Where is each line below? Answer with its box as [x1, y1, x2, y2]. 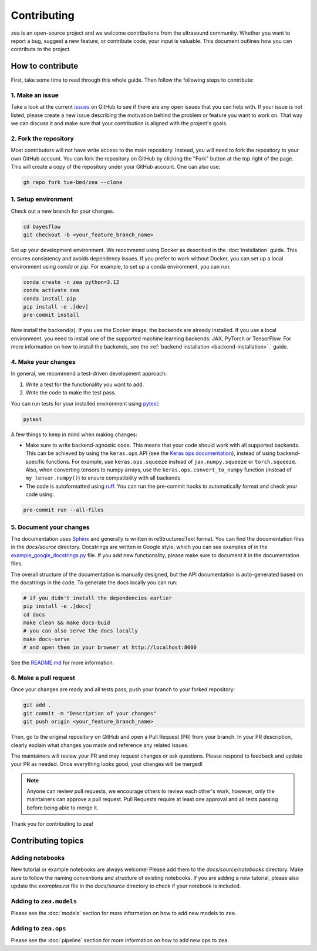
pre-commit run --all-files [23, 507, 104, 514]
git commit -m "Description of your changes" [23, 710, 157, 716]
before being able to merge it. [26, 804, 99, 811]
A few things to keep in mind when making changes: [11, 431, 137, 438]
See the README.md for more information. [11, 659, 114, 667]
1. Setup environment [11, 195, 73, 203]
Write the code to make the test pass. [25, 389, 116, 396]
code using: [25, 491, 55, 498]
